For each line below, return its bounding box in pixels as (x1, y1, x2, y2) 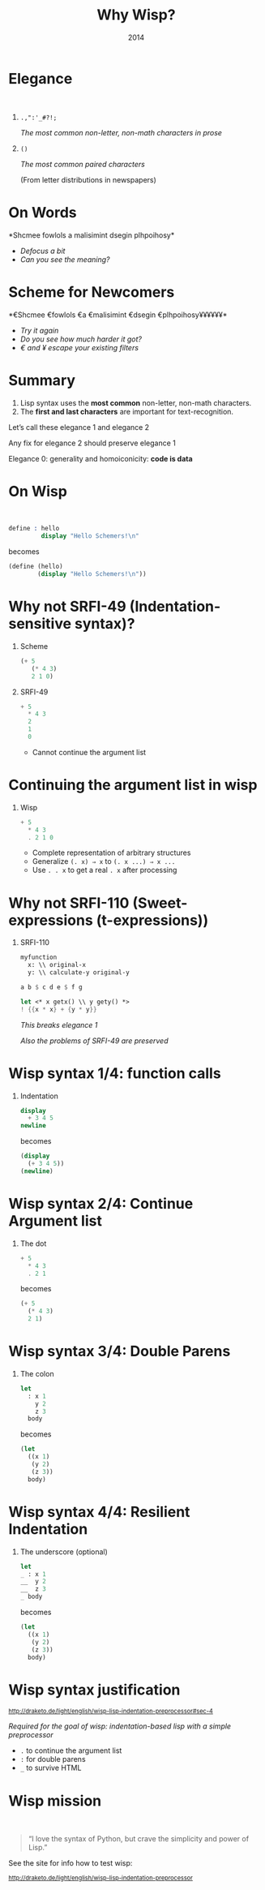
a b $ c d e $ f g (19, 983, 83, 991)
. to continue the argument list (19, 1746, 122, 1755)
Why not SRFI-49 (8, 598, 127, 616)
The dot (19, 1239, 47, 1248)
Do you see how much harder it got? (19, 334, 142, 344)
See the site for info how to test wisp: (8, 1858, 133, 1868)
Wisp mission (8, 1791, 102, 1810)
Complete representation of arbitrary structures (32, 848, 191, 857)
